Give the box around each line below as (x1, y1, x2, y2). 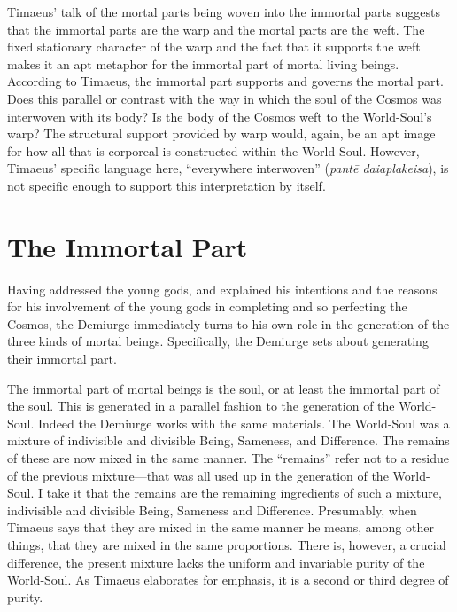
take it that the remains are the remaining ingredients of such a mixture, (46, 483, 442, 502)
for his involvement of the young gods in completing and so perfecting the (7, 297, 407, 316)
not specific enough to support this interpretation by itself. (7, 176, 326, 194)
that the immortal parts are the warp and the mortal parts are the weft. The (7, 20, 425, 38)
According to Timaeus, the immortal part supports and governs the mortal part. (7, 72, 444, 90)
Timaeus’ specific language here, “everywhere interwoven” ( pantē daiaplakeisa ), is (7, 159, 449, 177)
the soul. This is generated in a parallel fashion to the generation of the (7, 396, 395, 415)
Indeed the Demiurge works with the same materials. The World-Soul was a (38, 413, 450, 432)
